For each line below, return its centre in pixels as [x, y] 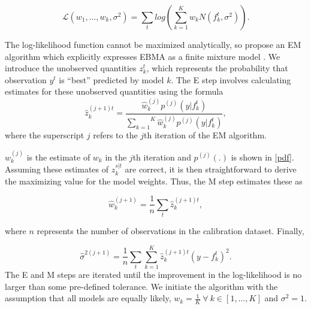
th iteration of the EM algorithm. [205, 135]
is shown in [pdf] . [262, 157]
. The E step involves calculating [231, 79]
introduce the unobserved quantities [71, 68]
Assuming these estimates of [57, 169]
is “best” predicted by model [111, 79]
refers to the [115, 135]
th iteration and [162, 157]
